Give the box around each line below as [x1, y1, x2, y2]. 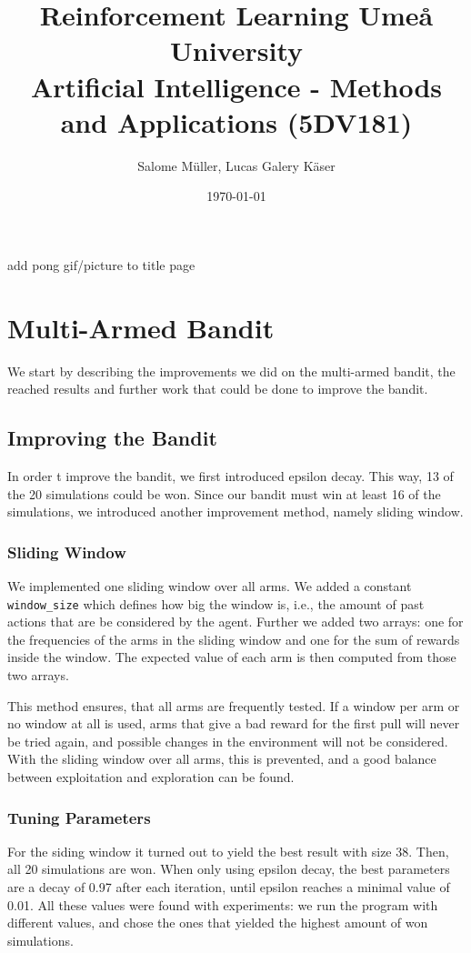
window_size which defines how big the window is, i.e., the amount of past [7, 594, 425, 613]
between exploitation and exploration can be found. [7, 767, 295, 786]
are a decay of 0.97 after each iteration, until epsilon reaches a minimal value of [7, 877, 450, 896]
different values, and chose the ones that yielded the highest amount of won [7, 913, 428, 932]
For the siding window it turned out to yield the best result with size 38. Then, [7, 841, 449, 860]
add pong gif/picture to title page [7, 255, 195, 274]
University [170, 32, 303, 69]
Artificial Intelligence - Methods [30, 67, 443, 105]
